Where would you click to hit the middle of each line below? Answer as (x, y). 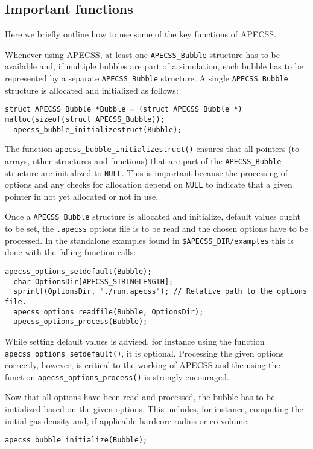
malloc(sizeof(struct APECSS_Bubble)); (85, 119)
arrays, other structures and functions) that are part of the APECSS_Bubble (143, 160)
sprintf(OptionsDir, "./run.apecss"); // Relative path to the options (160, 292)
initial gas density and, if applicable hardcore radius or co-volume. (127, 420)
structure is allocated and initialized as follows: (92, 90)
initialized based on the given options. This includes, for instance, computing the (154, 409)
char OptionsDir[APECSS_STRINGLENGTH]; (93, 282)
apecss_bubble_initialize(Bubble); (76, 440)
